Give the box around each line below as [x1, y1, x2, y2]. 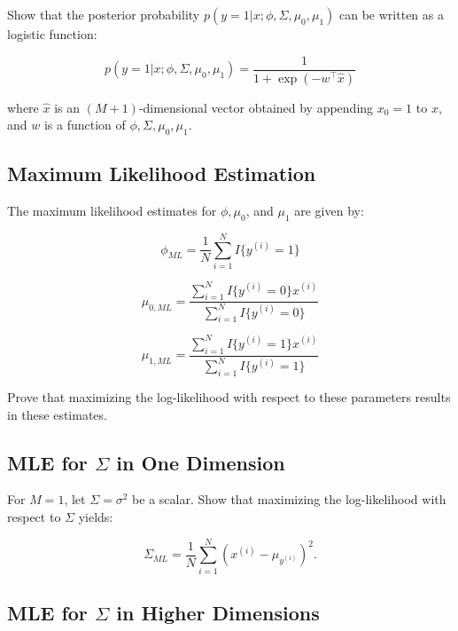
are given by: [294, 201, 364, 220]
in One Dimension [116, 448, 285, 476]
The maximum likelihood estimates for [7, 201, 217, 220]
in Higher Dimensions [116, 599, 320, 627]
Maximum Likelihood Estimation [7, 160, 316, 187]
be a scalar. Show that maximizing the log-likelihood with [132, 490, 446, 509]
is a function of [43, 115, 126, 134]
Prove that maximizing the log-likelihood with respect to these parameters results [7, 387, 451, 406]
